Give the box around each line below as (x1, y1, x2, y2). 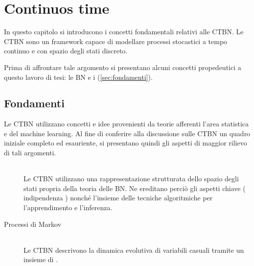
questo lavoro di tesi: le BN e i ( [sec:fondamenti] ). (4, 72, 153, 82)
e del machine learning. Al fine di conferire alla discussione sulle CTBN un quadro (4, 128, 251, 138)
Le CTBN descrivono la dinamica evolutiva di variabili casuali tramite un (23, 244, 244, 255)
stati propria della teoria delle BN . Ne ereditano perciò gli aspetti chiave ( (23, 183, 246, 193)
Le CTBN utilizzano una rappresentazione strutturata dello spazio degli (23, 173, 239, 184)
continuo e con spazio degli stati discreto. (4, 46, 128, 56)
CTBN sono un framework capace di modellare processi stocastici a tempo (4, 36, 228, 46)
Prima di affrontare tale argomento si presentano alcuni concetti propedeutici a (4, 62, 241, 72)
